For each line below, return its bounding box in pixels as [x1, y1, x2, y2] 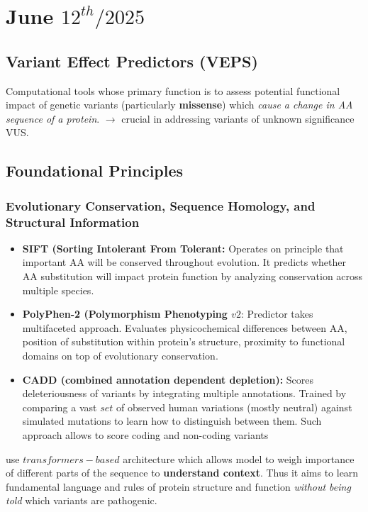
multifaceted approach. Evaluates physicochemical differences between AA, [22, 320, 347, 335]
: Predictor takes [241, 306, 313, 321]
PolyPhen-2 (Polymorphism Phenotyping [22, 306, 228, 321]
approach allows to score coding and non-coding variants [22, 428, 269, 442]
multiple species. [22, 282, 94, 297]
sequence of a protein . [6, 111, 100, 126]
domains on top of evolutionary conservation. [22, 348, 218, 363]
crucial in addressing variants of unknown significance [121, 111, 355, 126]
